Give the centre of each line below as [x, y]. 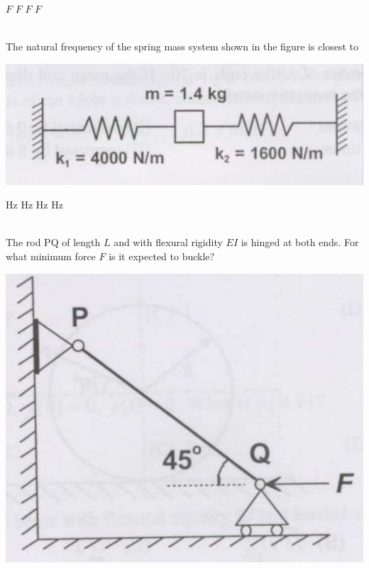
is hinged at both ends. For [300, 242]
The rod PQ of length [53, 242]
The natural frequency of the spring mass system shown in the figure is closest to [182, 46]
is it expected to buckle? [162, 256]
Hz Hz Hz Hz [34, 205]
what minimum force [51, 256]
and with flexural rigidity [168, 242]
